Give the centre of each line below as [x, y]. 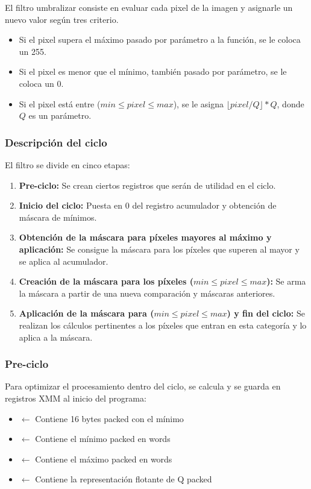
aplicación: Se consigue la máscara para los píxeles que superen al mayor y [159, 249]
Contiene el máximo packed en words [104, 459]
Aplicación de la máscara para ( [86, 313]
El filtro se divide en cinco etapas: [68, 164]
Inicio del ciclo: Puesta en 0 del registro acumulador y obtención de [148, 205]
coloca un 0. [41, 83]
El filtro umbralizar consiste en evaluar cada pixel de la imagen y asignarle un [149, 7]
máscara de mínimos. [58, 217]
